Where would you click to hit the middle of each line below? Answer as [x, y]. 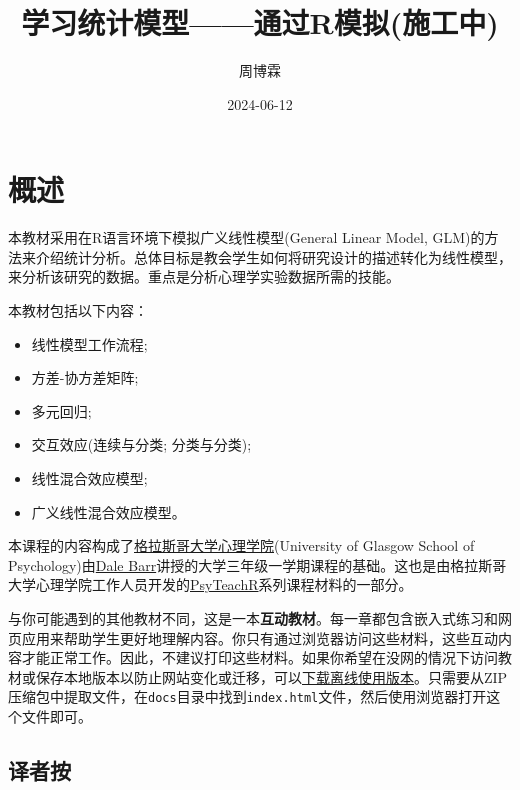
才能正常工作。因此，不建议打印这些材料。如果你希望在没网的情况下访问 [259, 657]
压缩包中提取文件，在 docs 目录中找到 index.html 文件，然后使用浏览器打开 [247, 696]
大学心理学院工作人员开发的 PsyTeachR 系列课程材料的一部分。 [210, 584]
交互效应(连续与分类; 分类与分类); [141, 444]
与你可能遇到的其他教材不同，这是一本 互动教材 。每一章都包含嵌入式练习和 [253, 617]
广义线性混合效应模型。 [108, 511]
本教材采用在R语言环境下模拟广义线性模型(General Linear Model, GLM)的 [246, 237]
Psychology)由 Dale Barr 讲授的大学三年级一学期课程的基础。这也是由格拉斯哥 [257, 564]
